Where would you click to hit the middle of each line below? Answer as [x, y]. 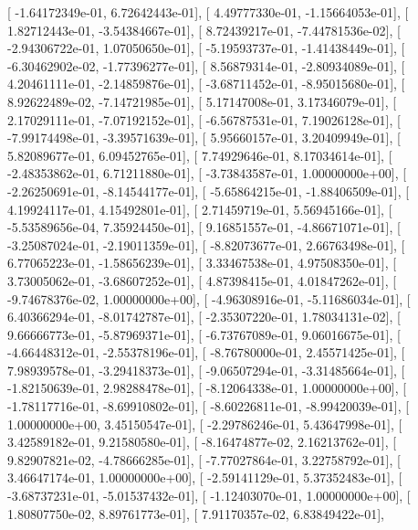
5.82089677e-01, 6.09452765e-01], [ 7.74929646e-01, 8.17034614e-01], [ [200, 155]
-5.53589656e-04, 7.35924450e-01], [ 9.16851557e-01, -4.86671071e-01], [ [204, 227]
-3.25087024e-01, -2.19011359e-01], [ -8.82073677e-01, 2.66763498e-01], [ [206, 244]
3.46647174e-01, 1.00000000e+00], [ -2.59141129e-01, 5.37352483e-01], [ [205, 477]
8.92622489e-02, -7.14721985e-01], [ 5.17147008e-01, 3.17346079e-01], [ [202, 101]
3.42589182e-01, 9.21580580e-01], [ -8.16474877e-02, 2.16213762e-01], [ [202, 442]
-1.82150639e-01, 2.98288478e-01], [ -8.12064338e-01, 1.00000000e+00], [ [207, 388]
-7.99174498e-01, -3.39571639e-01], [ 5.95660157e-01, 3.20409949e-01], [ [204, 138]
